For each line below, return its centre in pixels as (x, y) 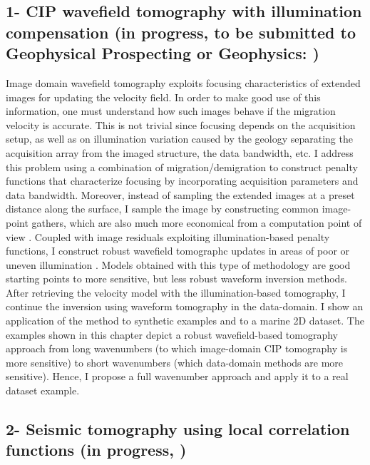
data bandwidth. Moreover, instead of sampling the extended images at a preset (180, 194)
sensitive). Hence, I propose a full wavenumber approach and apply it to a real (177, 376)
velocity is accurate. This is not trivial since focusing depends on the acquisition (181, 124)
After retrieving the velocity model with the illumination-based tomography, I (176, 292)
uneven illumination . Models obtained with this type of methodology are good (178, 264)
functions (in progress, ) (96, 450)
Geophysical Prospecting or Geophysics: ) (163, 53)
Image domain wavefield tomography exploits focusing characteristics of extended (183, 82)
